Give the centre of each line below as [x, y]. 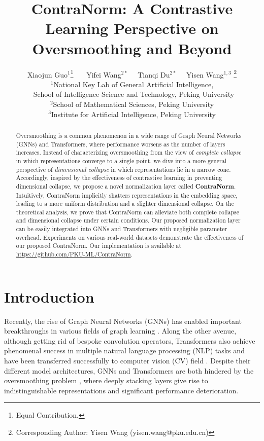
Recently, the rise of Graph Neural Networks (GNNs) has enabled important [123, 321]
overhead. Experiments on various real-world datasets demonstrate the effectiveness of [130, 237]
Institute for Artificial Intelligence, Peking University [133, 114]
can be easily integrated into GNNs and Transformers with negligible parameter [122, 229]
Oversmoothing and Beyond [132, 48]
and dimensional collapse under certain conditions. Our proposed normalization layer [128, 220]
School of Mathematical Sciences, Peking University [134, 104]
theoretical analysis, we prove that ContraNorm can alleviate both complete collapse [128, 212]
